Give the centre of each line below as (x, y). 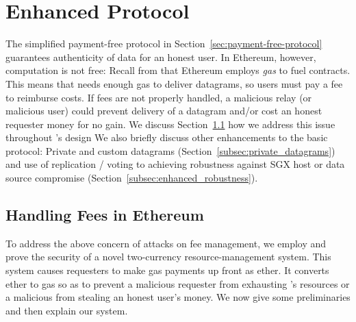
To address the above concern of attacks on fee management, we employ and (166, 243)
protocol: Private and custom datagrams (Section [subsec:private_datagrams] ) (170, 150)
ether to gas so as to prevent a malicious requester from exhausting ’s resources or (178, 283)
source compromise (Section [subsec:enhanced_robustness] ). (132, 178)
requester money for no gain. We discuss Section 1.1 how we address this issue (170, 124)
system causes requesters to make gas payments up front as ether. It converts (167, 270)
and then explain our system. (67, 310)
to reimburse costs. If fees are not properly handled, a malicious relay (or (159, 97)
